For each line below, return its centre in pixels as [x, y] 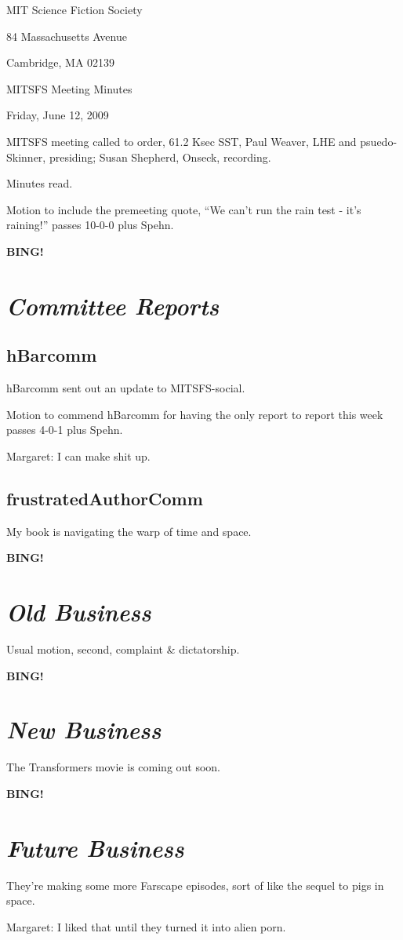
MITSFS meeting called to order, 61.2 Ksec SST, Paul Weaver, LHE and [182, 141]
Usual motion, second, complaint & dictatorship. [123, 649]
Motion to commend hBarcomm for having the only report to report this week [195, 414]
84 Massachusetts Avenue [67, 36]
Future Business [95, 847]
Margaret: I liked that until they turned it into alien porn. [146, 926]
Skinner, [26, 157]
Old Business [79, 612]
